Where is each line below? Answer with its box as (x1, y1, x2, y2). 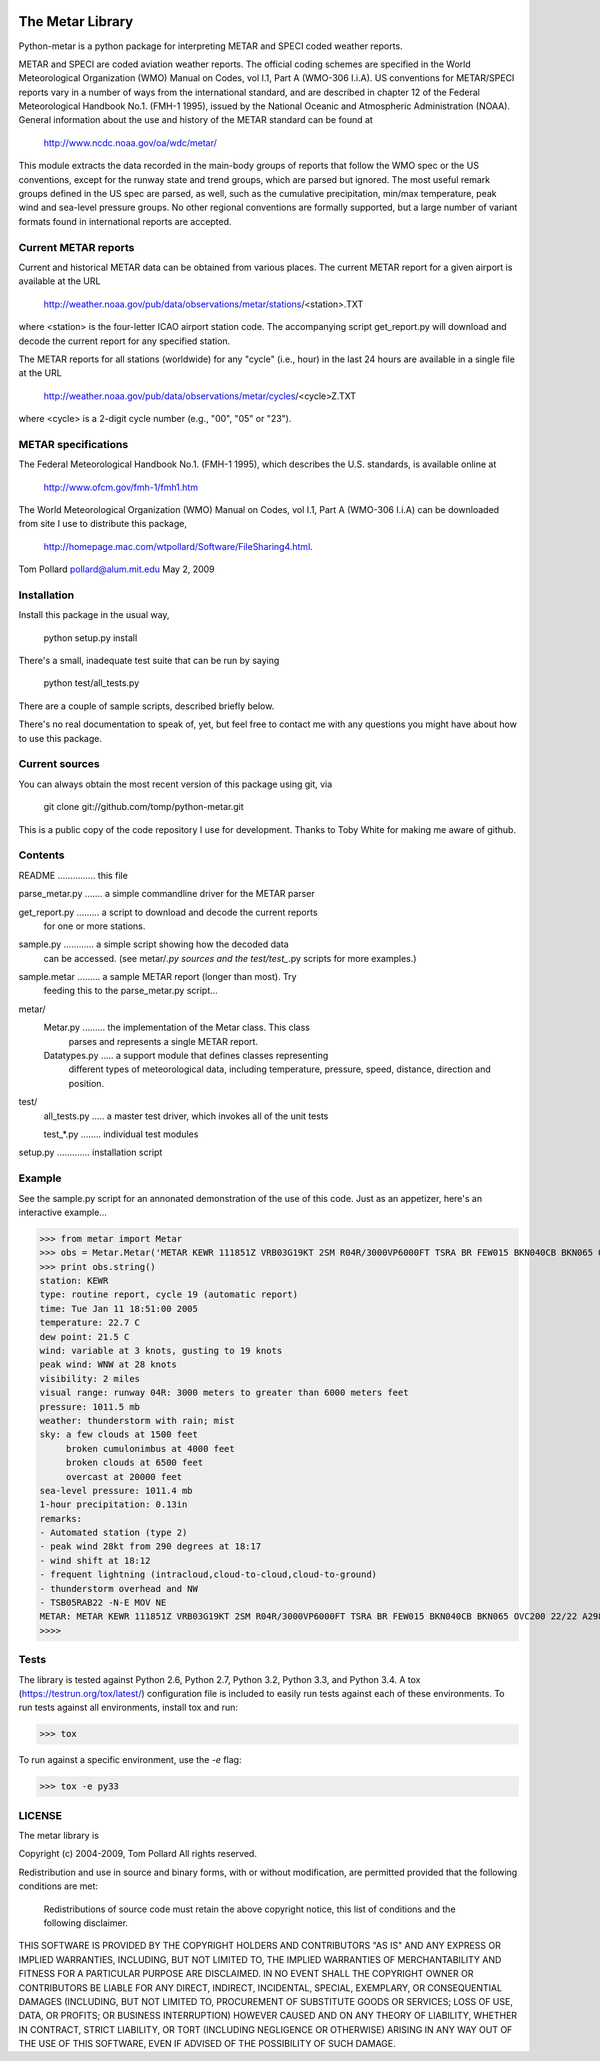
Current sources (18, 757, 100, 771)
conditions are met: (18, 1880, 99, 1892)
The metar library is (18, 1830, 100, 1842)
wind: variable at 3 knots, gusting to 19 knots (39, 1345, 283, 1356)
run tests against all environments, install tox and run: (18, 1701, 239, 1714)
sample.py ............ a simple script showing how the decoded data (18, 938, 289, 950)
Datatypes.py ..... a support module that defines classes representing (43, 1050, 329, 1062)
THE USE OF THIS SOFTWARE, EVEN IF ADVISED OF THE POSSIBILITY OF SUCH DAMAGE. (18, 2038, 397, 2050)
